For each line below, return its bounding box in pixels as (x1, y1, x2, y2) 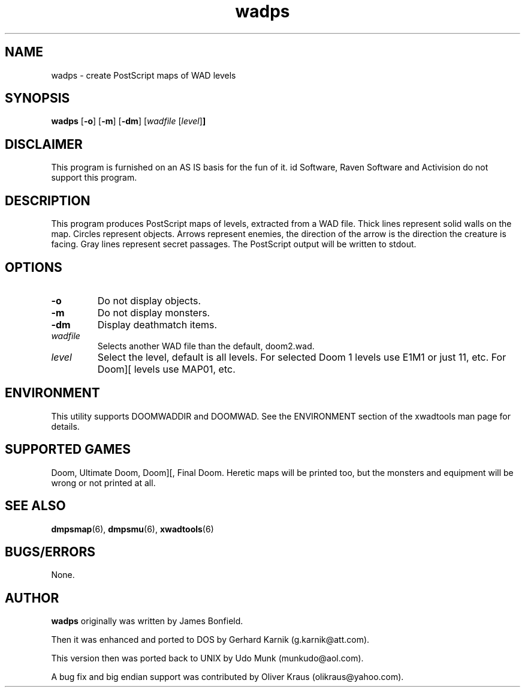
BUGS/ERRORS (5, 544, 95, 559)
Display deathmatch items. (97, 318, 218, 331)
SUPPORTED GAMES (5, 442, 131, 457)
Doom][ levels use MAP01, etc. (97, 363, 236, 375)
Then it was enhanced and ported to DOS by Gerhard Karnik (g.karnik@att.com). (51, 634, 370, 645)
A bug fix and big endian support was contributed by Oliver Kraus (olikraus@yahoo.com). (51, 672, 404, 682)
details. (51, 421, 80, 432)
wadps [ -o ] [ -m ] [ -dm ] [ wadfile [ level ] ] (51, 116, 206, 127)
